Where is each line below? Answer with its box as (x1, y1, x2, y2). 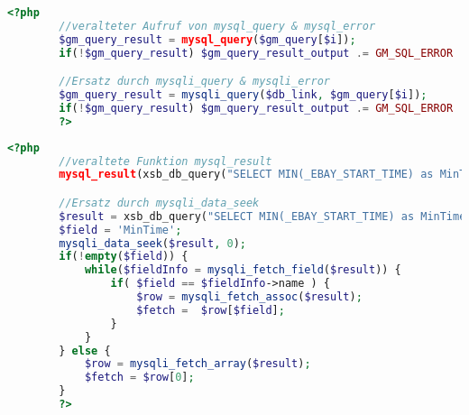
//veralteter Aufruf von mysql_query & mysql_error (59, 19, 376, 32)
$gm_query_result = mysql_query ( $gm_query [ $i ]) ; (59, 32, 356, 46)
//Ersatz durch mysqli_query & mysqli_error (59, 75, 330, 88)
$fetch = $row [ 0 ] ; (84, 371, 195, 384)
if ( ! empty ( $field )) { (59, 250, 189, 263)
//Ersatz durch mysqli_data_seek (59, 196, 260, 209)
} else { (59, 344, 111, 357)
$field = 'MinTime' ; (59, 223, 182, 236)
